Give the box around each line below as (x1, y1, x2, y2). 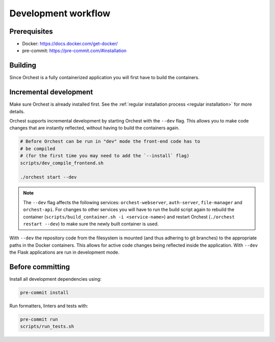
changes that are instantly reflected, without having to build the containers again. (9, 125, 180, 131)
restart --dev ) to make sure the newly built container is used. (23, 221, 159, 227)
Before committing (9, 262, 70, 271)
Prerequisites (9, 27, 53, 36)
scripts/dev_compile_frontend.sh (20, 160, 104, 166)
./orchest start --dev (20, 174, 77, 180)
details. (9, 108, 25, 114)
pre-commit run (20, 316, 58, 322)
